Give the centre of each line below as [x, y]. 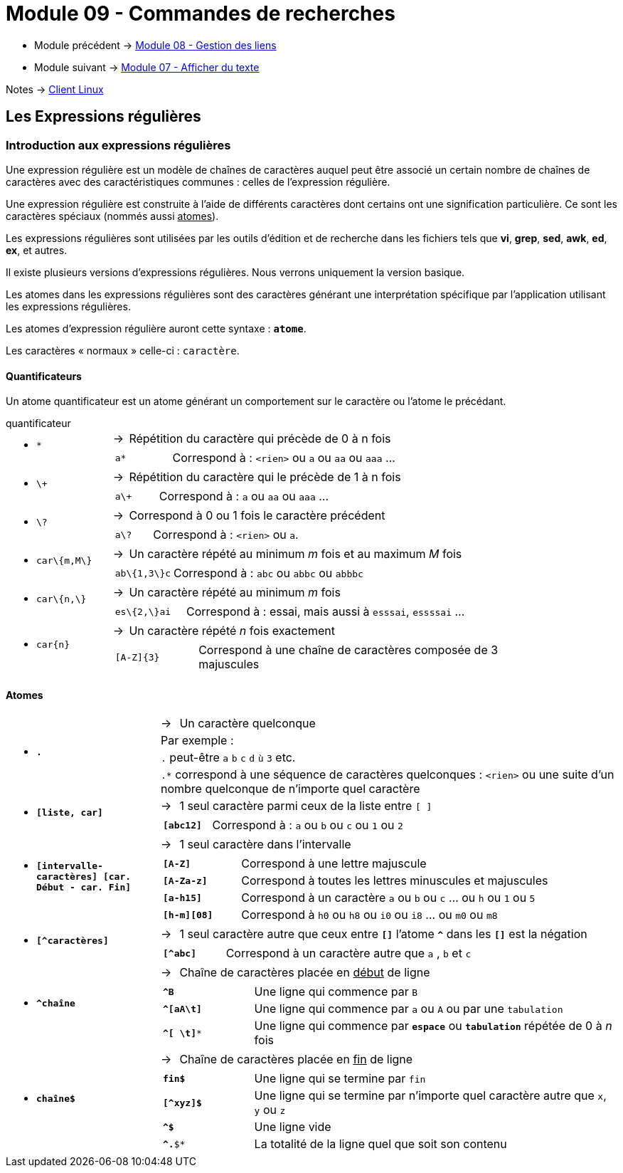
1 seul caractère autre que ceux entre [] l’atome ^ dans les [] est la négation [383, 934]
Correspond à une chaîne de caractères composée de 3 [348, 650]
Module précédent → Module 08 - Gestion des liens [155, 45]
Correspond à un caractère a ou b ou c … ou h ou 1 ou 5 [388, 898]
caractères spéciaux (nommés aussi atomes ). [112, 216]
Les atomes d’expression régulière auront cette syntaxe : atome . [156, 328]
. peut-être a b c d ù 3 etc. [228, 758]
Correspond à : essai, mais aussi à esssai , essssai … [326, 612]
